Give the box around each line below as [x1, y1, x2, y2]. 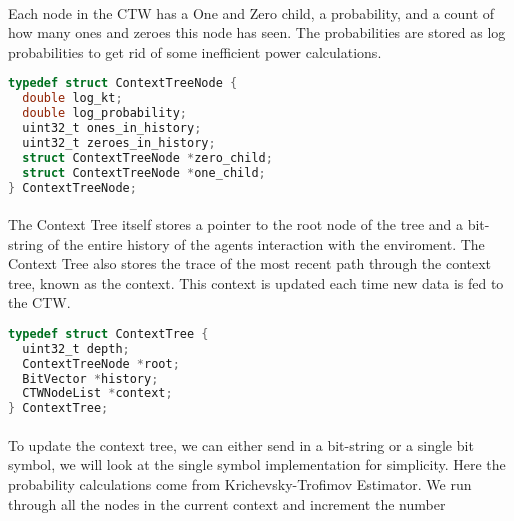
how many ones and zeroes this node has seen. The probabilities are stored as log [8, 22, 506, 43]
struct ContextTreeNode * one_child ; [22, 165, 266, 180]
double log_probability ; [22, 106, 187, 121]
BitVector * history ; [22, 371, 159, 386]
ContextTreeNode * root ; [22, 356, 180, 371]
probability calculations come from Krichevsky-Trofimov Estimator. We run [8, 473, 472, 494]
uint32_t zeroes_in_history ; [22, 135, 216, 150]
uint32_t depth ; [22, 341, 130, 356]
